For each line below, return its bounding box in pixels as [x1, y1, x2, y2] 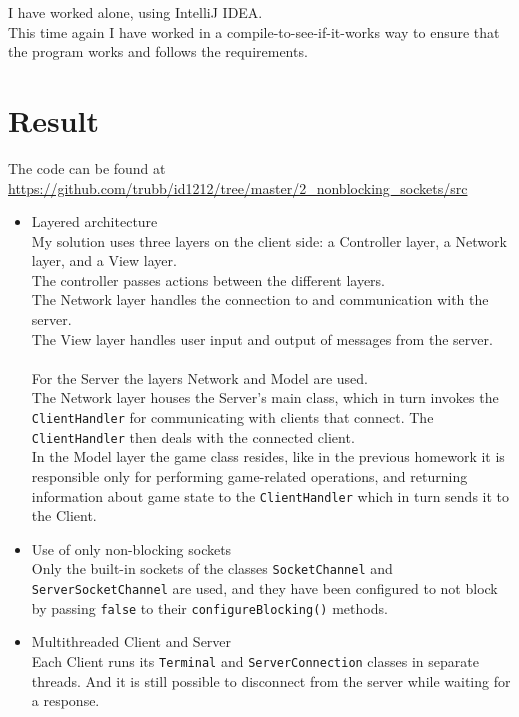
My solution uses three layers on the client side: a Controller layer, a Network [31, 230, 507, 251]
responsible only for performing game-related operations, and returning [31, 465, 468, 486]
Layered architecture [31, 211, 158, 232]
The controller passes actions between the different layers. [31, 269, 386, 290]
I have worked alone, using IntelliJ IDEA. [8, 2, 263, 22]
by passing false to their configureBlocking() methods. [31, 597, 388, 618]
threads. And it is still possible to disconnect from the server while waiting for [31, 670, 511, 691]
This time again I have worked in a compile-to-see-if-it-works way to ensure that [8, 21, 500, 42]
